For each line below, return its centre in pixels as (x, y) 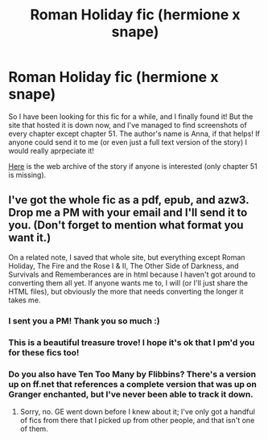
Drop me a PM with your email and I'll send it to (128, 213)
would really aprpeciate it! (52, 150)
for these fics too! (44, 352)
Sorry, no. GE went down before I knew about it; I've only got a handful (137, 411)
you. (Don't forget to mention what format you (126, 226)
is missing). (27, 175)
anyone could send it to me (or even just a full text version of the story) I (128, 142)
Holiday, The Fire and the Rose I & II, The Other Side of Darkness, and (124, 265)
